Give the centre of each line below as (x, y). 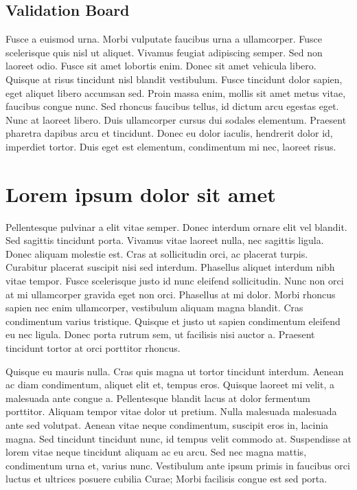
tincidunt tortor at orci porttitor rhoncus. (93, 348)
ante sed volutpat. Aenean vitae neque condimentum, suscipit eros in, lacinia (167, 424)
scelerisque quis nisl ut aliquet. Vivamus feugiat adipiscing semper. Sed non (164, 52)
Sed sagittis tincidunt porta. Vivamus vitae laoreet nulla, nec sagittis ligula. (165, 240)
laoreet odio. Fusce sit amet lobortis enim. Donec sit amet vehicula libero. (161, 66)
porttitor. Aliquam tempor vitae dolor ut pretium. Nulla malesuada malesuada (171, 411)
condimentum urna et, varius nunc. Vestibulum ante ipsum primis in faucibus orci (178, 465)
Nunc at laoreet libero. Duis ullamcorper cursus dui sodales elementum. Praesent (176, 119)
